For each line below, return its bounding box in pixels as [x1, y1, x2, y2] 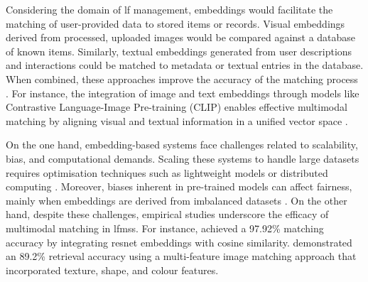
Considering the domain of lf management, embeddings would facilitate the [6, 2, 333, 16]
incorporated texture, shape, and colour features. [6, 262, 219, 277]
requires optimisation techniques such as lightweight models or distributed [6, 165, 328, 180]
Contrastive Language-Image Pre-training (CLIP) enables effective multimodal [6, 99, 347, 114]
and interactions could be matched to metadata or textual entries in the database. [6, 58, 364, 72]
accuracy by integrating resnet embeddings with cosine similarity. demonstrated [6, 234, 352, 249]
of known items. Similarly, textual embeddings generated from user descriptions [6, 43, 352, 58]
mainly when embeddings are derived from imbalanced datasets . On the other [6, 192, 347, 207]
